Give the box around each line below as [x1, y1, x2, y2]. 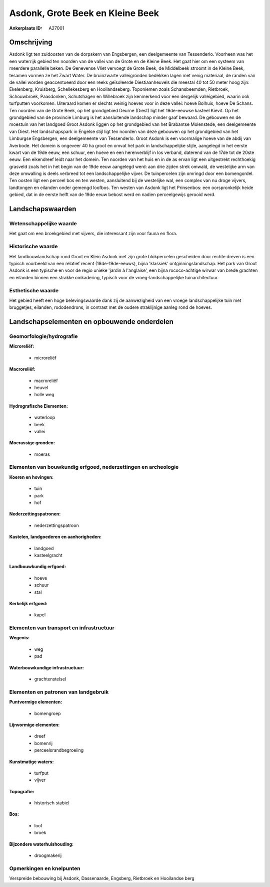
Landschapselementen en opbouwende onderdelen [9, 317, 173, 326]
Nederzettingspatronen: [9, 511, 61, 517]
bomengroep [34, 710, 61, 717]
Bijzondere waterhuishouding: [9, 841, 74, 847]
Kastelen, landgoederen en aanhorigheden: [9, 534, 102, 540]
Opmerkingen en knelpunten [9, 865, 80, 872]
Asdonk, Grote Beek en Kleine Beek [9, 8, 159, 19]
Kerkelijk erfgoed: [9, 600, 47, 606]
